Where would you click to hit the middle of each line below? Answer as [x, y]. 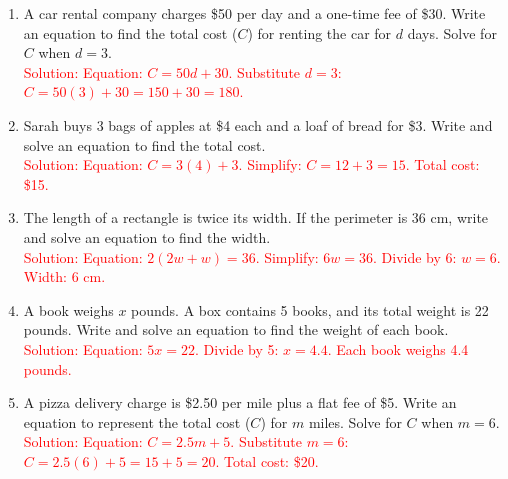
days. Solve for [452, 32]
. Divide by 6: [415, 256]
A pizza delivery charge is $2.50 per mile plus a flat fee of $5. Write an [240, 402]
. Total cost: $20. [267, 460]
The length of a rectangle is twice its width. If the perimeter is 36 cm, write [256, 217]
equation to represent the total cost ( [137, 421]
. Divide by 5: [237, 348]
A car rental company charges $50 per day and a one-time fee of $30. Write [254, 13]
